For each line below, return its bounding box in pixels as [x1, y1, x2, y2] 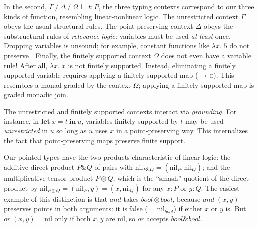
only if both [54, 213, 91, 223]
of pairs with [94, 161, 133, 172]
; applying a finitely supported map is [138, 79, 254, 90]
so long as [56, 125, 87, 136]
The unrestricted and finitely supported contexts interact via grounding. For [4, 106, 237, 116]
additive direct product [4, 161, 75, 172]
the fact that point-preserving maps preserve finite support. [4, 135, 186, 145]
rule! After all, [4, 60, 48, 70]
